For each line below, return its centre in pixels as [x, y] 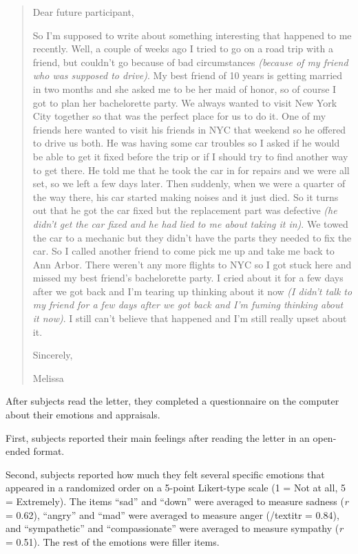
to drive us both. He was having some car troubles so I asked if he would [186, 143]
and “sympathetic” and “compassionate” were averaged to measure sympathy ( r [175, 528]
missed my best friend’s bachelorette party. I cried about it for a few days [188, 278]
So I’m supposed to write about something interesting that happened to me [192, 35]
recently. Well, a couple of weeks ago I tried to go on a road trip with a [183, 49]
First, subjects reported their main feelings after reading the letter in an [158, 437]
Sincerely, [53, 355]
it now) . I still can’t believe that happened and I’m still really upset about [190, 318]
